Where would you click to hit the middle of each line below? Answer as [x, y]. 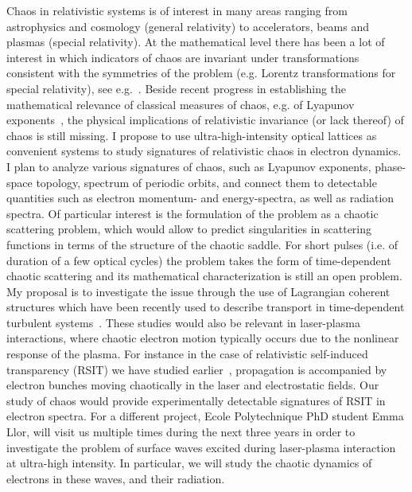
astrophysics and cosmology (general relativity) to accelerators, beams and [188, 26]
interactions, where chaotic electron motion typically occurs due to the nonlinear [203, 338]
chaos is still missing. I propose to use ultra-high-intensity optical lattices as [192, 135]
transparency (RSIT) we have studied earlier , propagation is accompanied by [197, 369]
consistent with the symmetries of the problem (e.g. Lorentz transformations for [201, 73]
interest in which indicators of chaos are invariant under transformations [183, 57]
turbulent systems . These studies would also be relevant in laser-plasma [183, 322]
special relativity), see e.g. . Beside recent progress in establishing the [177, 88]
